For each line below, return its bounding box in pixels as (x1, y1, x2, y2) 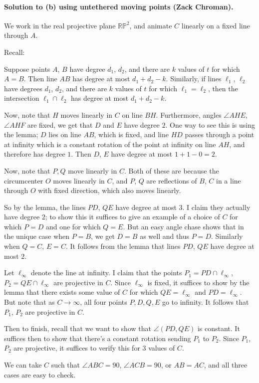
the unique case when (4, 231, 70, 241)
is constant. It (197, 323, 240, 334)
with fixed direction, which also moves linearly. (38, 185, 181, 195)
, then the (208, 83, 238, 93)
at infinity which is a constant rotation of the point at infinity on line (4, 139, 216, 149)
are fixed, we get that (27, 119, 93, 130)
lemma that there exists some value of (4, 287, 120, 297)
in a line (216, 175, 241, 186)
